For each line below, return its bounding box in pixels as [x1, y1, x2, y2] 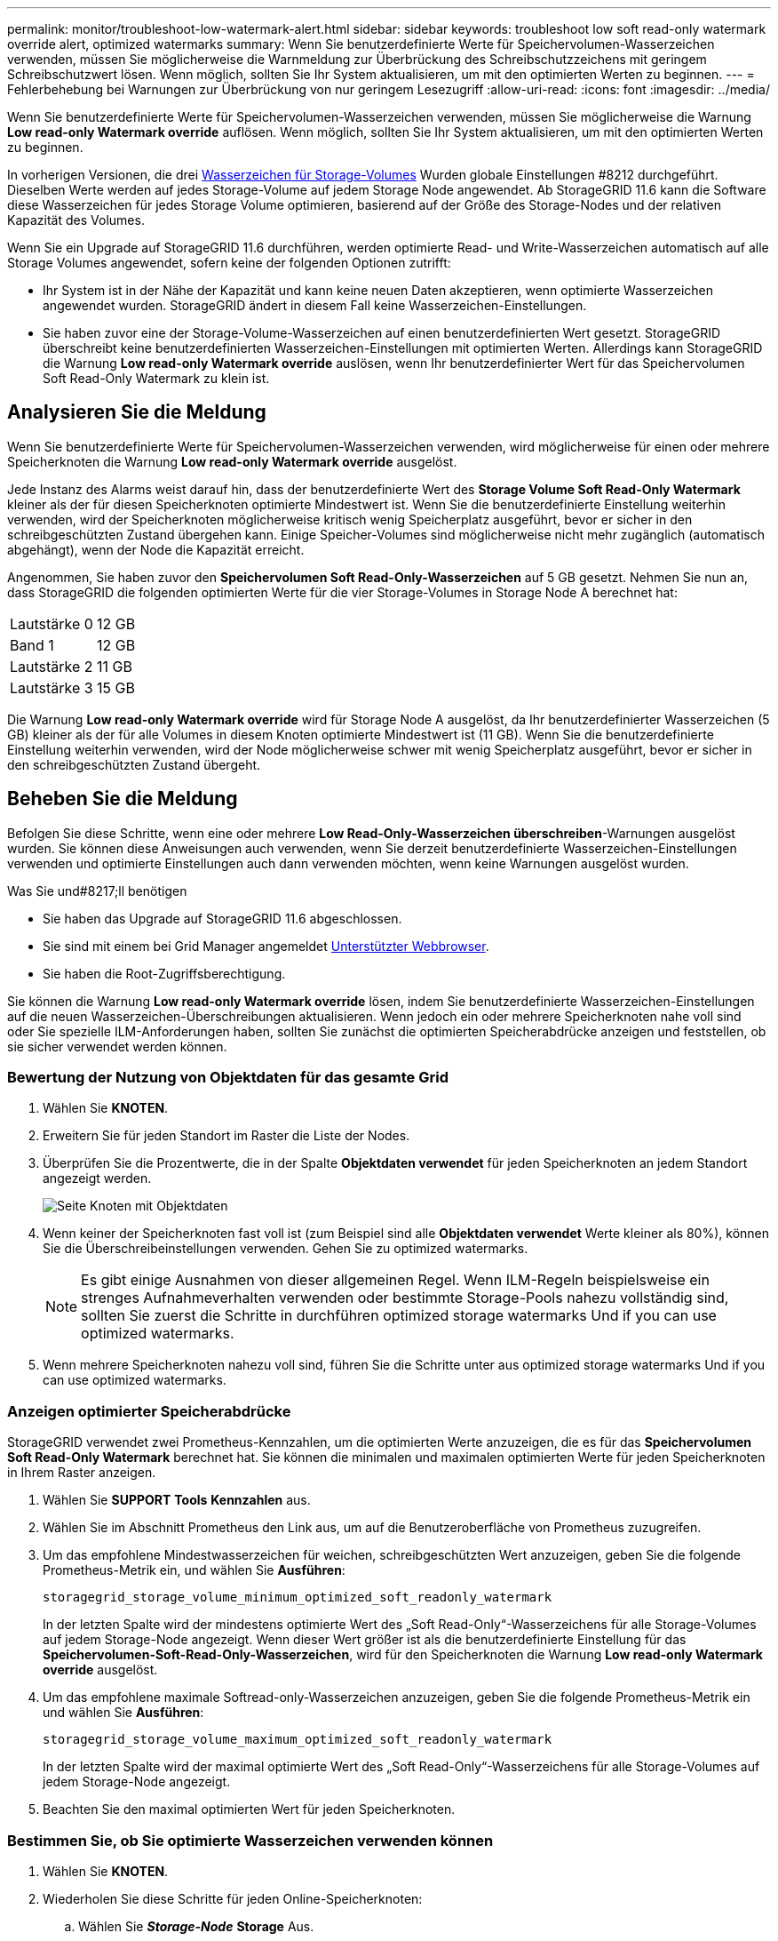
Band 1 [10, 635, 54, 654]
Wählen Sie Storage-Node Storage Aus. [78, 1918, 314, 1934]
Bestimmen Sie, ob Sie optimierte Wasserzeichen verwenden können [7, 1831, 494, 1849]
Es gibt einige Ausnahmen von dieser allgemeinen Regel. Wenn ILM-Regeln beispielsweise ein [81, 1271, 710, 1290]
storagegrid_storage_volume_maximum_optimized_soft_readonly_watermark [43, 1732, 552, 1747]
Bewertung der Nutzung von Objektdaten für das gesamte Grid [7, 1068, 449, 1087]
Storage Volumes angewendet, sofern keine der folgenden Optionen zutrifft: [7, 255, 451, 270]
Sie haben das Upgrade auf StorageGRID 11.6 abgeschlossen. [43, 910, 402, 926]
